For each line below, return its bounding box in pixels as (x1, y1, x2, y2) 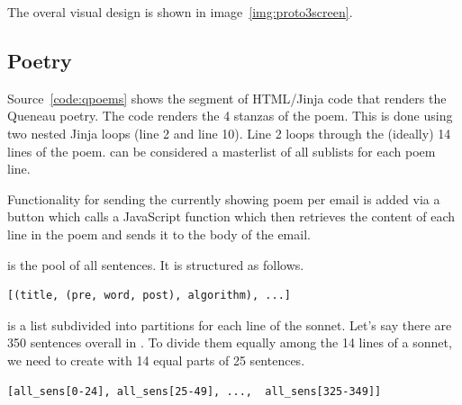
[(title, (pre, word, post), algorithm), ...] (7, 289, 291, 302)
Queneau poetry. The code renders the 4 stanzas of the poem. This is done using (7, 106, 453, 125)
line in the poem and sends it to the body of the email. (7, 224, 311, 243)
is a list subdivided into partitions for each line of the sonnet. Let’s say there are (7, 315, 452, 334)
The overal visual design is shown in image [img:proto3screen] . (7, 3, 353, 21)
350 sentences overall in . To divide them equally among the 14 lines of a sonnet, (7, 333, 452, 352)
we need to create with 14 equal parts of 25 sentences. (7, 350, 305, 369)
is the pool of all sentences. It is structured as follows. (7, 255, 304, 274)
